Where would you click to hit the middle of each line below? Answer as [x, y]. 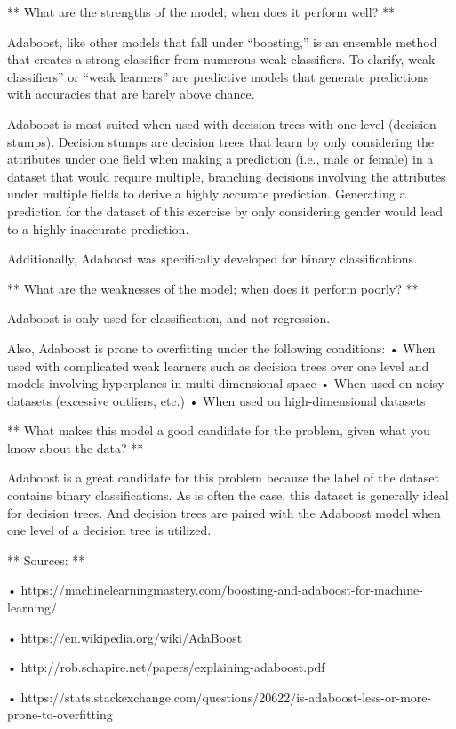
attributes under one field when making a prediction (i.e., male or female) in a [220, 159]
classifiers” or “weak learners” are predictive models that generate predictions [218, 76]
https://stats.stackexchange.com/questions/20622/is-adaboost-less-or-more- [226, 697]
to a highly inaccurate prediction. [98, 228]
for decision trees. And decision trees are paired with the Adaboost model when [224, 512]
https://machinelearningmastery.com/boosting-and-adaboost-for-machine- [222, 590]
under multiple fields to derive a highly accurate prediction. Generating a [207, 194]
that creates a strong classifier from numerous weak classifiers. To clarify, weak [221, 59]
